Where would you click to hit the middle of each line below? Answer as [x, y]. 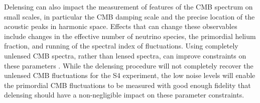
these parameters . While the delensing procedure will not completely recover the [129, 65]
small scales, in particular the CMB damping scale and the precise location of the [129, 16]
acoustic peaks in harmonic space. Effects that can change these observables [121, 26]
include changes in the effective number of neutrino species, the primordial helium [130, 36]
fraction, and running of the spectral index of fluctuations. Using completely [121, 46]
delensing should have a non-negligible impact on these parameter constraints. [124, 95]
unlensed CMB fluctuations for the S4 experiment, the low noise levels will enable [130, 75]
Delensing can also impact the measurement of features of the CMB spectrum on [128, 6]
